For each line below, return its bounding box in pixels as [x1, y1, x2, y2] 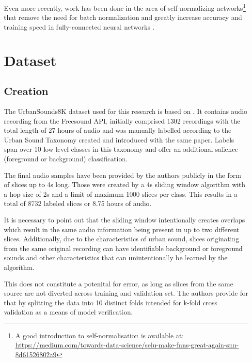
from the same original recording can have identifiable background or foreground [4, 243, 243, 253]
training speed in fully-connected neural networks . [4, 21, 155, 31]
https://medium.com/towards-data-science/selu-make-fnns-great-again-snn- [15, 340, 239, 350]
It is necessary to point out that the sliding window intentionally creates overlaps [4, 214, 245, 224]
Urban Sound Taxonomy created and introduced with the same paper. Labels [4, 134, 234, 144]
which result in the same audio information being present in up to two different [4, 224, 239, 234]
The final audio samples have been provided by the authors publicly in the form [4, 170, 241, 180]
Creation [4, 83, 48, 98]
